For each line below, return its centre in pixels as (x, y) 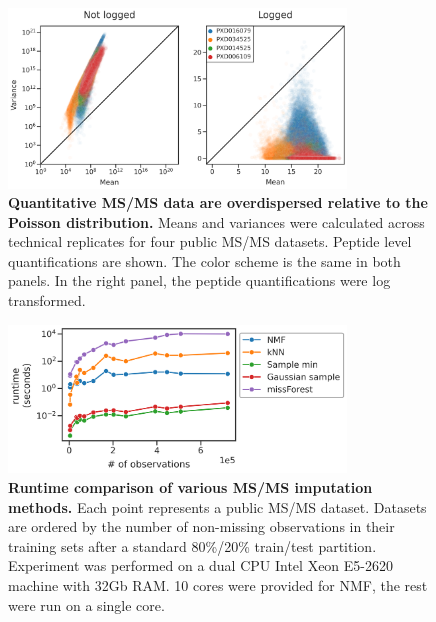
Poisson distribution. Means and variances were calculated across (216, 221)
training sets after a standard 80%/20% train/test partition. (192, 545)
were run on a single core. (86, 604)
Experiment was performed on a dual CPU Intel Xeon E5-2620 (200, 565)
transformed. (47, 300)
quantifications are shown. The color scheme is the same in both (204, 260)
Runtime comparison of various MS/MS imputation (190, 486)
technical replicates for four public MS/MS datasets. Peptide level (210, 241)
